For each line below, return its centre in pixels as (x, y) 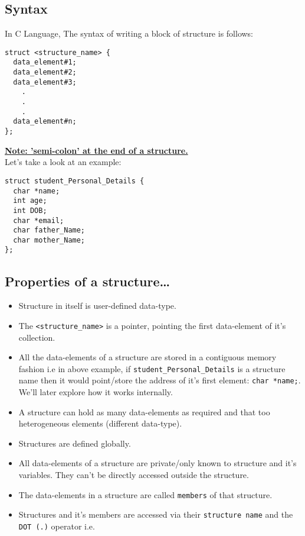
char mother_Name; (49, 240)
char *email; (39, 220)
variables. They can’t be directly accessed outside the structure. (134, 475)
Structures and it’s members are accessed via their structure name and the (156, 514)
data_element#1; (45, 62)
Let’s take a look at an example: (63, 162)
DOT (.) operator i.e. (57, 526)
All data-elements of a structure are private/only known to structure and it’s (158, 463)
